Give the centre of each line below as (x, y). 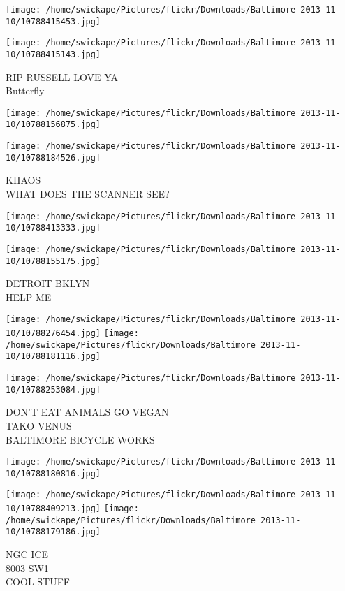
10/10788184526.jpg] (53, 158)
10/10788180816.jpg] (53, 473)
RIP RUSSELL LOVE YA (62, 76)
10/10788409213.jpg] (53, 509)
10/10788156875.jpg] (53, 125)
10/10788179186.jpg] (53, 532)
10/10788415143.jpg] (53, 54)
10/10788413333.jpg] (53, 228)
